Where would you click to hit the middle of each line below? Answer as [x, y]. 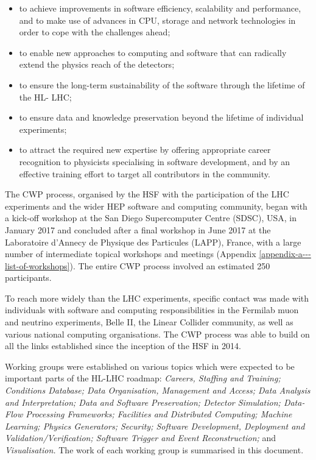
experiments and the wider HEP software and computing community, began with [156, 206]
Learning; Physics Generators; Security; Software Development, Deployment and [155, 426]
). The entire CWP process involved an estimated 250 [170, 265]
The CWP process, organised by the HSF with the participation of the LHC [147, 194]
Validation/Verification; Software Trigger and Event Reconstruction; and [141, 438]
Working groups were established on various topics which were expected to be [150, 366]
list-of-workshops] [37, 265]
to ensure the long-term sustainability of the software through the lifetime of [162, 84]
